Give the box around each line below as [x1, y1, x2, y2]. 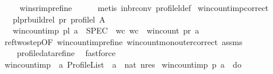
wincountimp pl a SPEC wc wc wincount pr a [12, 24, 199, 36]
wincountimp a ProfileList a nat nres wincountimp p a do [4, 58, 242, 70]
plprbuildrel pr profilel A [12, 13, 106, 25]
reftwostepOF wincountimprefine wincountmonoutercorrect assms [4, 35, 243, 47]
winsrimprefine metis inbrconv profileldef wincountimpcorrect [19, 2, 269, 13]
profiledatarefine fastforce [16, 47, 116, 59]
